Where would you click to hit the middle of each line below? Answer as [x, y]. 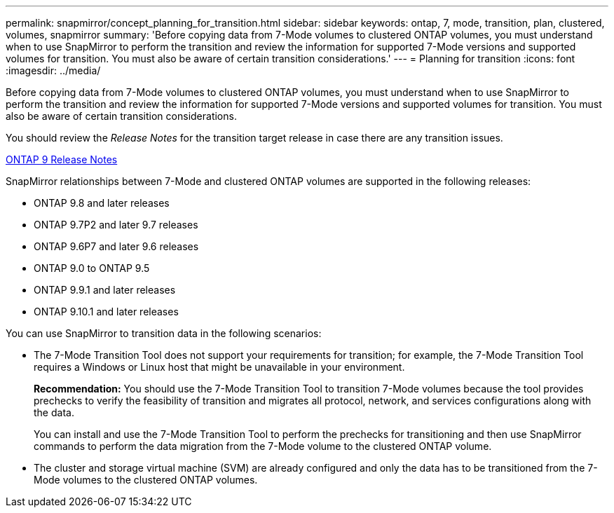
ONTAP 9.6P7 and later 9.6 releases [116, 246]
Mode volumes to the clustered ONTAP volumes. [146, 480]
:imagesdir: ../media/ [53, 70]
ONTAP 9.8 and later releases [102, 203]
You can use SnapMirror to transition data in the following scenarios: [164, 333]
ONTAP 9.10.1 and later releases [106, 312]
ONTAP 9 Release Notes [62, 159]
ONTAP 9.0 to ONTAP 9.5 [92, 268]
